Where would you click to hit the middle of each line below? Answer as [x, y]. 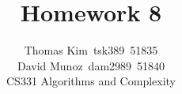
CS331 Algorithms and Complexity [91, 81]
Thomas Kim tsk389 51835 [91, 50]
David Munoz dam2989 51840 [91, 65]
